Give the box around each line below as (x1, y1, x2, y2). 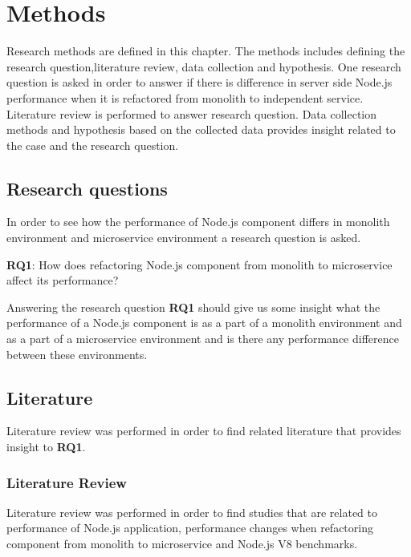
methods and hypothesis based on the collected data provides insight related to (6, 121, 396, 138)
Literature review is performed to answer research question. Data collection (6, 105, 377, 122)
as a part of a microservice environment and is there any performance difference (6, 330, 399, 347)
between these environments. (6, 345, 148, 362)
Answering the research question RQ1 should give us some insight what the (6, 298, 380, 315)
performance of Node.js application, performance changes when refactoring (6, 519, 373, 536)
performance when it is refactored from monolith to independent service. (6, 89, 364, 106)
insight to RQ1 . (6, 438, 86, 455)
